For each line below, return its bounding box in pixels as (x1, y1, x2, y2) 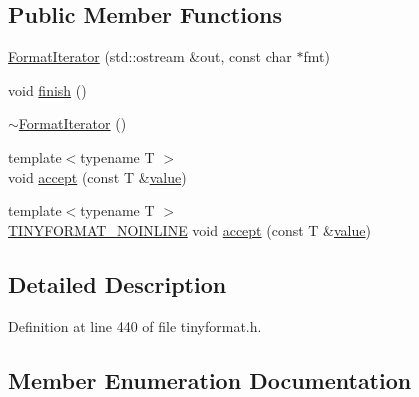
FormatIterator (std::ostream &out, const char (8, 46, 292, 67)
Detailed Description (8, 268, 227, 299)
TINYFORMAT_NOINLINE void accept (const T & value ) (8, 219, 371, 240)
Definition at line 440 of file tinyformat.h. (8, 315, 262, 336)
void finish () (8, 79, 87, 100)
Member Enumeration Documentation (8, 364, 412, 395)
